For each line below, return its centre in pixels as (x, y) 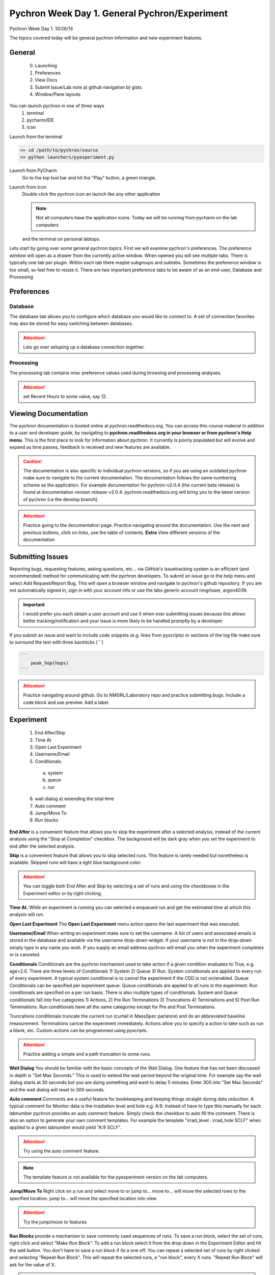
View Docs (46, 80)
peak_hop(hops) (50, 663)
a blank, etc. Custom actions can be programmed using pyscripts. (78, 1031)
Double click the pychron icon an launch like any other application (91, 194)
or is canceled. (25, 955)
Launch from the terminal (36, 136)
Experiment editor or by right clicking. (63, 893)
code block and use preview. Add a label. (66, 702)
